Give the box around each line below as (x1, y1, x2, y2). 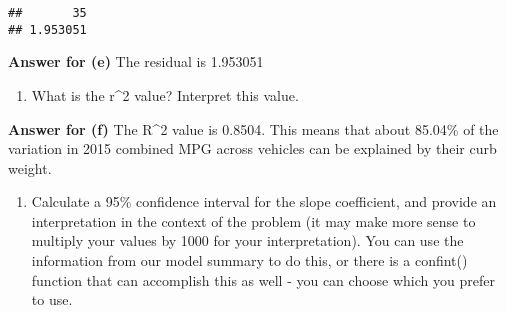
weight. (8, 157, 52, 178)
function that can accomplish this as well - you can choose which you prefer (31, 269, 495, 290)
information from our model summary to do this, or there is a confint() (31, 250, 468, 271)
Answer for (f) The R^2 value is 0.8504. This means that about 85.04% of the (8, 118, 499, 139)
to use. (31, 289, 73, 310)
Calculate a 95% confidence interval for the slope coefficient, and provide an (31, 191, 497, 212)
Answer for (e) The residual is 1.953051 (8, 51, 264, 72)
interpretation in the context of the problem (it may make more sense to (31, 210, 476, 231)
